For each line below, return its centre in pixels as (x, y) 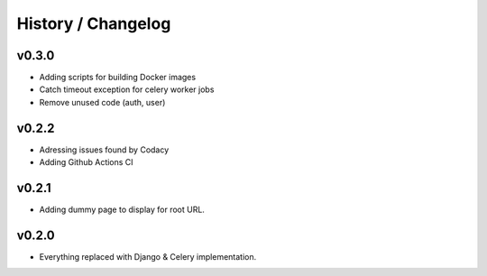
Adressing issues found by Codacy (104, 150)
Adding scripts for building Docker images (118, 78)
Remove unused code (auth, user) (102, 102)
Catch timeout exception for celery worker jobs (127, 89)
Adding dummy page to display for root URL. (122, 210)
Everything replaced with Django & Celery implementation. (148, 256)
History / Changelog (94, 23)
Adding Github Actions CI (87, 162)
